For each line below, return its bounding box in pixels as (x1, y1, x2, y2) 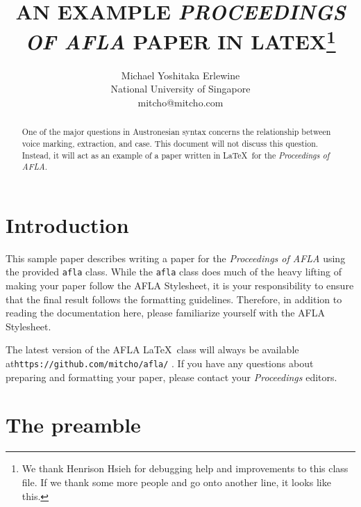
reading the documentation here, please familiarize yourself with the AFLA (6, 305, 325, 320)
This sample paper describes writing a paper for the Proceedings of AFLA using (6, 250, 346, 265)
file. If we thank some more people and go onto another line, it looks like (22, 474, 331, 489)
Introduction (6, 210, 129, 239)
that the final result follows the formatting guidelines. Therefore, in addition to (6, 291, 342, 306)
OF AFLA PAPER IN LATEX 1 (25, 24, 336, 56)
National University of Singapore (110, 81, 251, 96)
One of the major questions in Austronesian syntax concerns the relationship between (22, 126, 331, 138)
